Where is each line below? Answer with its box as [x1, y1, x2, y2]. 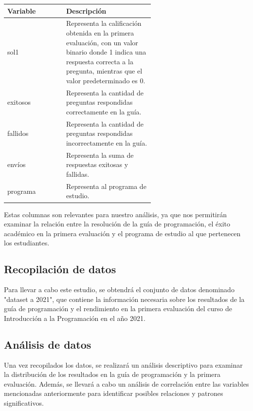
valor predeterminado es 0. [66, 75, 145, 85]
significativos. [4, 398, 44, 408]
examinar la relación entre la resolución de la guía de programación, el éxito [4, 219, 231, 229]
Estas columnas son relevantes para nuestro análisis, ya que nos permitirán [4, 209, 227, 219]
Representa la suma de [66, 149, 134, 160]
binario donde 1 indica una [66, 47, 146, 57]
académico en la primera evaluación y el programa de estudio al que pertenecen [4, 228, 241, 238]
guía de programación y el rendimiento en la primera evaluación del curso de [4, 303, 232, 314]
